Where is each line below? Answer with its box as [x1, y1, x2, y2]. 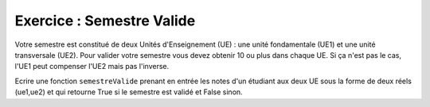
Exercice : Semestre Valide [14, 12, 196, 29]
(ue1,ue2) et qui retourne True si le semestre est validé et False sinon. [14, 87, 243, 97]
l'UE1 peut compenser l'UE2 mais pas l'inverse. [14, 62, 170, 71]
